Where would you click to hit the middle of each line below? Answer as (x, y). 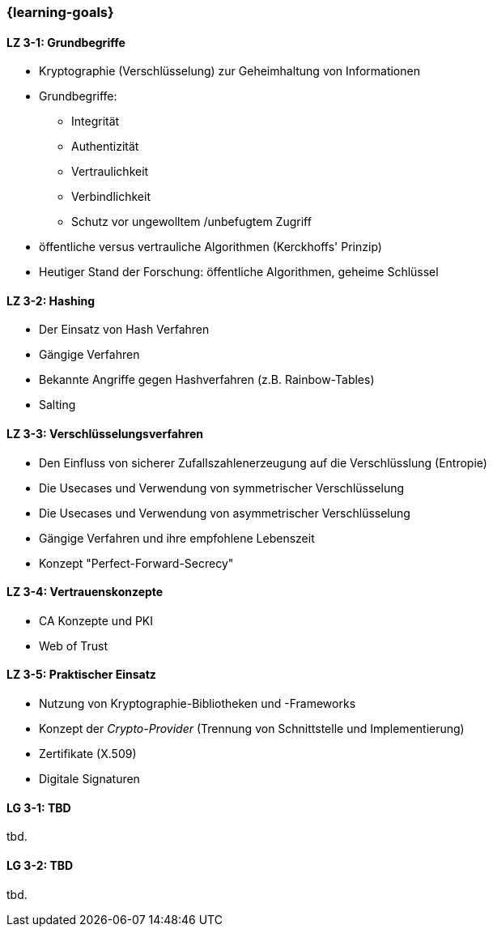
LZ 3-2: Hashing (51, 300)
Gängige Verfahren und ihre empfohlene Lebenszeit (177, 538)
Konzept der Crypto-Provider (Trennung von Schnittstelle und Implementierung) (252, 729)
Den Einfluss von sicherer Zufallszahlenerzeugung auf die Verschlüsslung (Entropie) (263, 462)
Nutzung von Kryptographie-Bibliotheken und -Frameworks (198, 704)
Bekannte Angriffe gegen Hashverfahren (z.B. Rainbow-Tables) (207, 380)
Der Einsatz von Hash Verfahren (124, 330)
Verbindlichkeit (111, 197)
